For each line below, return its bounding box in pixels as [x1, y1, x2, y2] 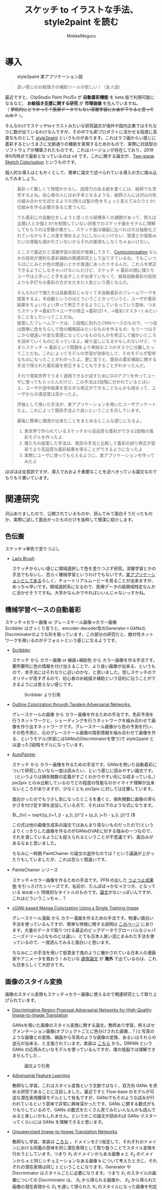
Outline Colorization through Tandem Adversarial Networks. [12, 702, 132, 707]
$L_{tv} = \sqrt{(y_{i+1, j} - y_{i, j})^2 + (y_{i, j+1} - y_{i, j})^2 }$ [12, 812, 135, 818]
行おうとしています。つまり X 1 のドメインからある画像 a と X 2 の [12, 1151, 141, 1158]
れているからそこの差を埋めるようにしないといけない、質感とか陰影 [16, 233, 153, 238]
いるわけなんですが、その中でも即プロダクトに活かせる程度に [30, 129, 153, 134]
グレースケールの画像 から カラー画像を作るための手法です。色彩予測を [12, 712, 154, 718]
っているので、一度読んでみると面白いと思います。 [12, 939, 113, 945]
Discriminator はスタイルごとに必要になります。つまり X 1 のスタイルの [12, 1170, 152, 1177]
